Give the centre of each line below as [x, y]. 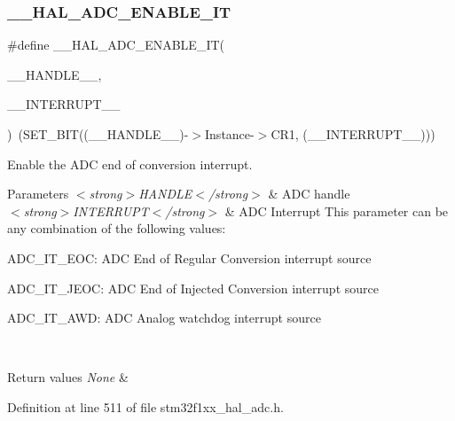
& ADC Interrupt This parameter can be [337, 210]
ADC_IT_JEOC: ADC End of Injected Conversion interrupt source [193, 288]
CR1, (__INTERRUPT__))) [353, 134]
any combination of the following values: [117, 228]
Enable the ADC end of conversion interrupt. [130, 164]
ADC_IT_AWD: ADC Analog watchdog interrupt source [164, 318]
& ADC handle [309, 194]
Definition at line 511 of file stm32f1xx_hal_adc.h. [145, 406]
